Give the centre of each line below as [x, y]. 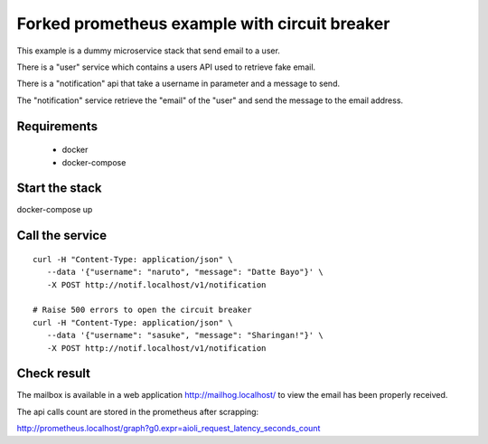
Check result [53, 374]
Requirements [57, 126]
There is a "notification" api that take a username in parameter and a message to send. [178, 84]
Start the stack [59, 189]
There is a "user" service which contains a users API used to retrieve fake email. [166, 67]
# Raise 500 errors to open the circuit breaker [142, 310]
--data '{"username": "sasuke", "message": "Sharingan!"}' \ [185, 335]
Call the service [62, 236]
